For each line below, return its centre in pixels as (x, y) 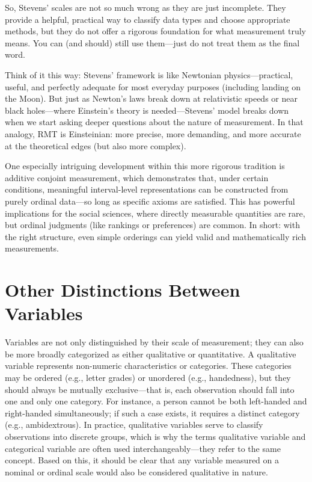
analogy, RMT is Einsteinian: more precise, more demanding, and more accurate (153, 133)
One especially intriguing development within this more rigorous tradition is (145, 166)
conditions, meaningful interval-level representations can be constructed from (147, 189)
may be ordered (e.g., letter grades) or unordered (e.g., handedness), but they (148, 377)
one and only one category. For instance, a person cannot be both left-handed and (156, 401)
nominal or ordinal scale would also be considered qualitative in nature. (136, 471)
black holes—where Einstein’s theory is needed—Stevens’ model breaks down (147, 110)
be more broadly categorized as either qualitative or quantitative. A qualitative (151, 354)
